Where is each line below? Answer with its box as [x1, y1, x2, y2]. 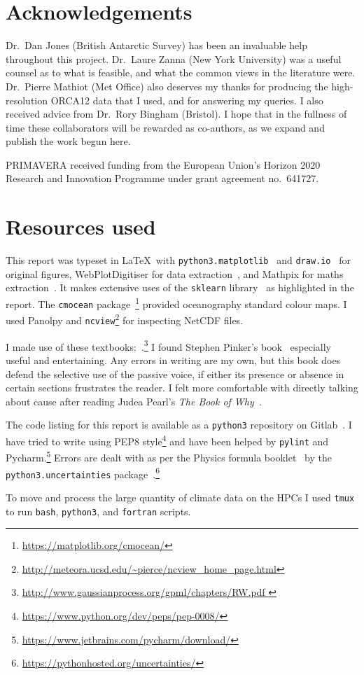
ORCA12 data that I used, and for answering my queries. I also [50, 92, 323, 107]
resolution [6, 92, 48, 107]
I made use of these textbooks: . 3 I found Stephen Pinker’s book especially [6, 337, 331, 354]
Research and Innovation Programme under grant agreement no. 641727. [6, 171, 319, 186]
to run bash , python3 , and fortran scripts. [6, 503, 191, 518]
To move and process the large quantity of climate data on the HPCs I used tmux [6, 489, 355, 504]
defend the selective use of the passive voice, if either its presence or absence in [6, 366, 344, 381]
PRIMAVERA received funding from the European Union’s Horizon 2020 [6, 157, 321, 172]
